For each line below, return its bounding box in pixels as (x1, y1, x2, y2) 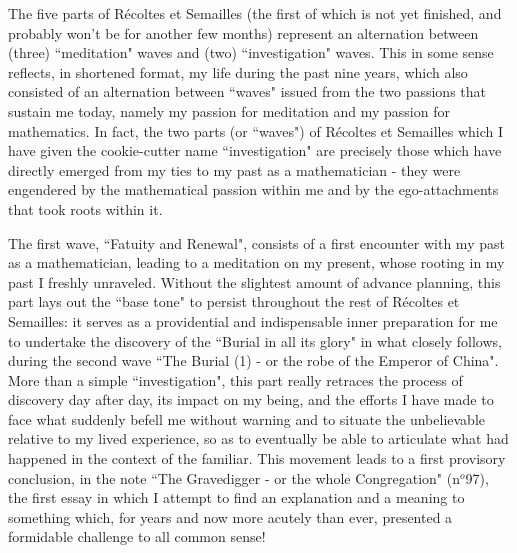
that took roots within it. (8, 198, 163, 219)
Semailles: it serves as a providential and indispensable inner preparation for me (8, 310, 498, 331)
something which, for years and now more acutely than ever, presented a (8, 506, 453, 527)
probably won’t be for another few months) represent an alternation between (8, 22, 479, 43)
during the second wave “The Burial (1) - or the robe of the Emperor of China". (8, 350, 499, 371)
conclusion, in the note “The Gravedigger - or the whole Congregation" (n (8, 467, 461, 488)
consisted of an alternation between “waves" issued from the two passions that (8, 81, 486, 102)
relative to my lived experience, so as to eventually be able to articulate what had (8, 428, 509, 449)
